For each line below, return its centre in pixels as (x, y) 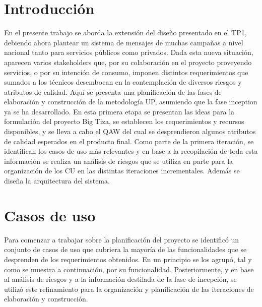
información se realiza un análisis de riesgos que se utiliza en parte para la (119, 161)
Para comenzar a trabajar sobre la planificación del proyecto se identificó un (122, 239)
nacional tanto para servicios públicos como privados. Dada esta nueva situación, (129, 52)
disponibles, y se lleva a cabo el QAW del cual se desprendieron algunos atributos (130, 131)
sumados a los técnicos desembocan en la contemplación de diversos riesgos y (123, 82)
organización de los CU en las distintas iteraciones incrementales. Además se (122, 171)
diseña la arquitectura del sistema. (57, 181)
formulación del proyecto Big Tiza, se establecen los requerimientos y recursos (124, 121)
